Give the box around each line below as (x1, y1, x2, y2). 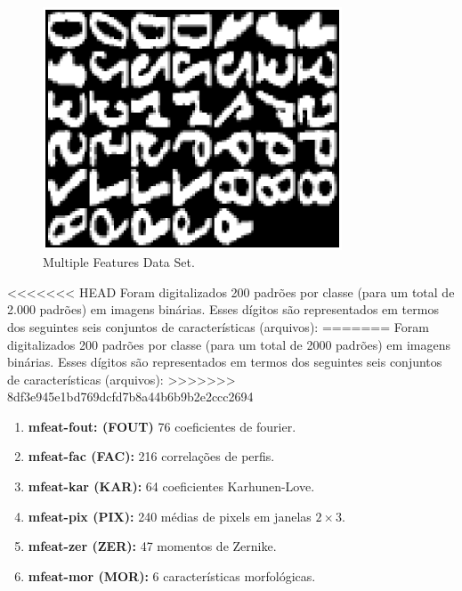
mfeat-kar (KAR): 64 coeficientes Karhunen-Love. (28, 477, 315, 496)
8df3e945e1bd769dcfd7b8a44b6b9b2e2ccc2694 (7, 387, 254, 406)
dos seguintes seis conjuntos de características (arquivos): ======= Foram (7, 317, 429, 336)
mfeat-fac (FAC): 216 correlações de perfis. (28, 447, 275, 466)
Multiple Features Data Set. (43, 253, 195, 271)
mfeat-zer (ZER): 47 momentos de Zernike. (28, 537, 277, 555)
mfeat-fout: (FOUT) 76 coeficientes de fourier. (28, 417, 296, 435)
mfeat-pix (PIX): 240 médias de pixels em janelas (28, 506, 312, 525)
